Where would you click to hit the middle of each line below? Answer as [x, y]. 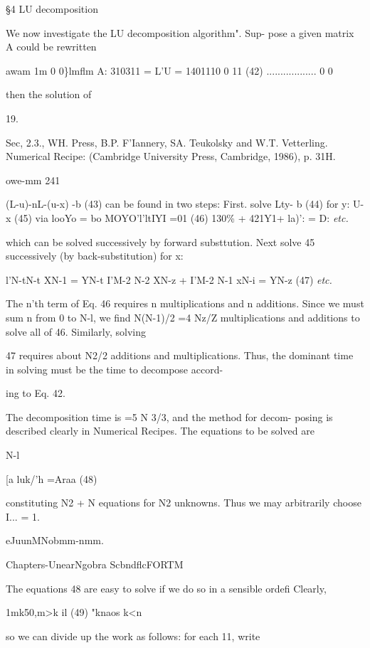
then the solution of [49, 94]
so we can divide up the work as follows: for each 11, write [133, 636]
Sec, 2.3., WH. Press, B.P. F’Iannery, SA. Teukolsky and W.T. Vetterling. [167, 142]
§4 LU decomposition [52, 9]
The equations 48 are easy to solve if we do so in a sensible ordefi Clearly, [166, 588]
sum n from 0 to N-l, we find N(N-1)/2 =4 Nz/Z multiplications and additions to [183, 317]
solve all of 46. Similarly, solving [76, 331]
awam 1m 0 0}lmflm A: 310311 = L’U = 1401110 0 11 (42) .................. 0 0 [169, 70]
